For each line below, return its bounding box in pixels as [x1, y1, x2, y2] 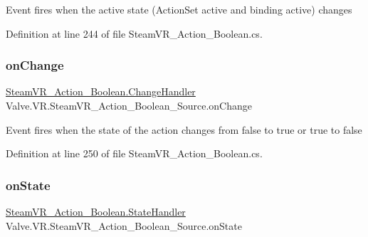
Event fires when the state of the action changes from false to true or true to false [6, 122, 362, 137]
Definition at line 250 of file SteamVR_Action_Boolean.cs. [6, 146, 263, 161]
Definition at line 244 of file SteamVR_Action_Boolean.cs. [6, 26, 263, 41]
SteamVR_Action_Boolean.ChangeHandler [6, 84, 196, 99]
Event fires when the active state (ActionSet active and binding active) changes [6, 2, 352, 16]
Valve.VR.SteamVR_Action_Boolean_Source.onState [6, 218, 242, 233]
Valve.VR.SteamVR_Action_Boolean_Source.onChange [6, 98, 252, 112]
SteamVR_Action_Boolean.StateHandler [6, 204, 186, 218]
